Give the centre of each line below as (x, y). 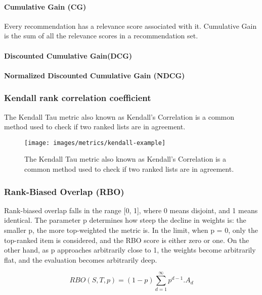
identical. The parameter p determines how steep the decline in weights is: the (125, 220)
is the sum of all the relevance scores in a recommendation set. (101, 36)
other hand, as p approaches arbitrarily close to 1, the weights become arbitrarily (130, 250)
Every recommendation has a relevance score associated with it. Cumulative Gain (130, 26)
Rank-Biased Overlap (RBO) (64, 191)
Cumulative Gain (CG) (45, 6)
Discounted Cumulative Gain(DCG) (68, 55)
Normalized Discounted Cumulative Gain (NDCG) (95, 75)
